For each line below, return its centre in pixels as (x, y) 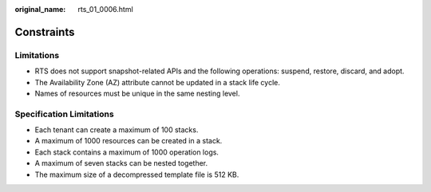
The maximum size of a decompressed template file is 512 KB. (137, 174)
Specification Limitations (65, 114)
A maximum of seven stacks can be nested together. (121, 163)
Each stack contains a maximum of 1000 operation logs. (127, 152)
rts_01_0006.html (105, 9)
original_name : (40, 9)
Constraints (45, 32)
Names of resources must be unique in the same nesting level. (137, 93)
